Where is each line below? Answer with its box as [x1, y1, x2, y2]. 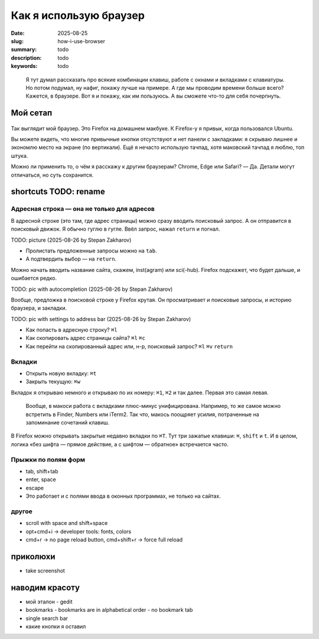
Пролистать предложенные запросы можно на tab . [25, 247, 157, 254]
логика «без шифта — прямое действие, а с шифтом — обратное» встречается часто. [11, 440, 229, 447]
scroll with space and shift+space [25, 520, 108, 527]
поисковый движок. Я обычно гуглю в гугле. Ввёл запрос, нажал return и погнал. [11, 225, 220, 233]
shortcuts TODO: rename [11, 187, 106, 197]
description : [11, 54, 42, 61]
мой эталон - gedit [25, 598, 73, 605]
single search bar [25, 615, 68, 622]
